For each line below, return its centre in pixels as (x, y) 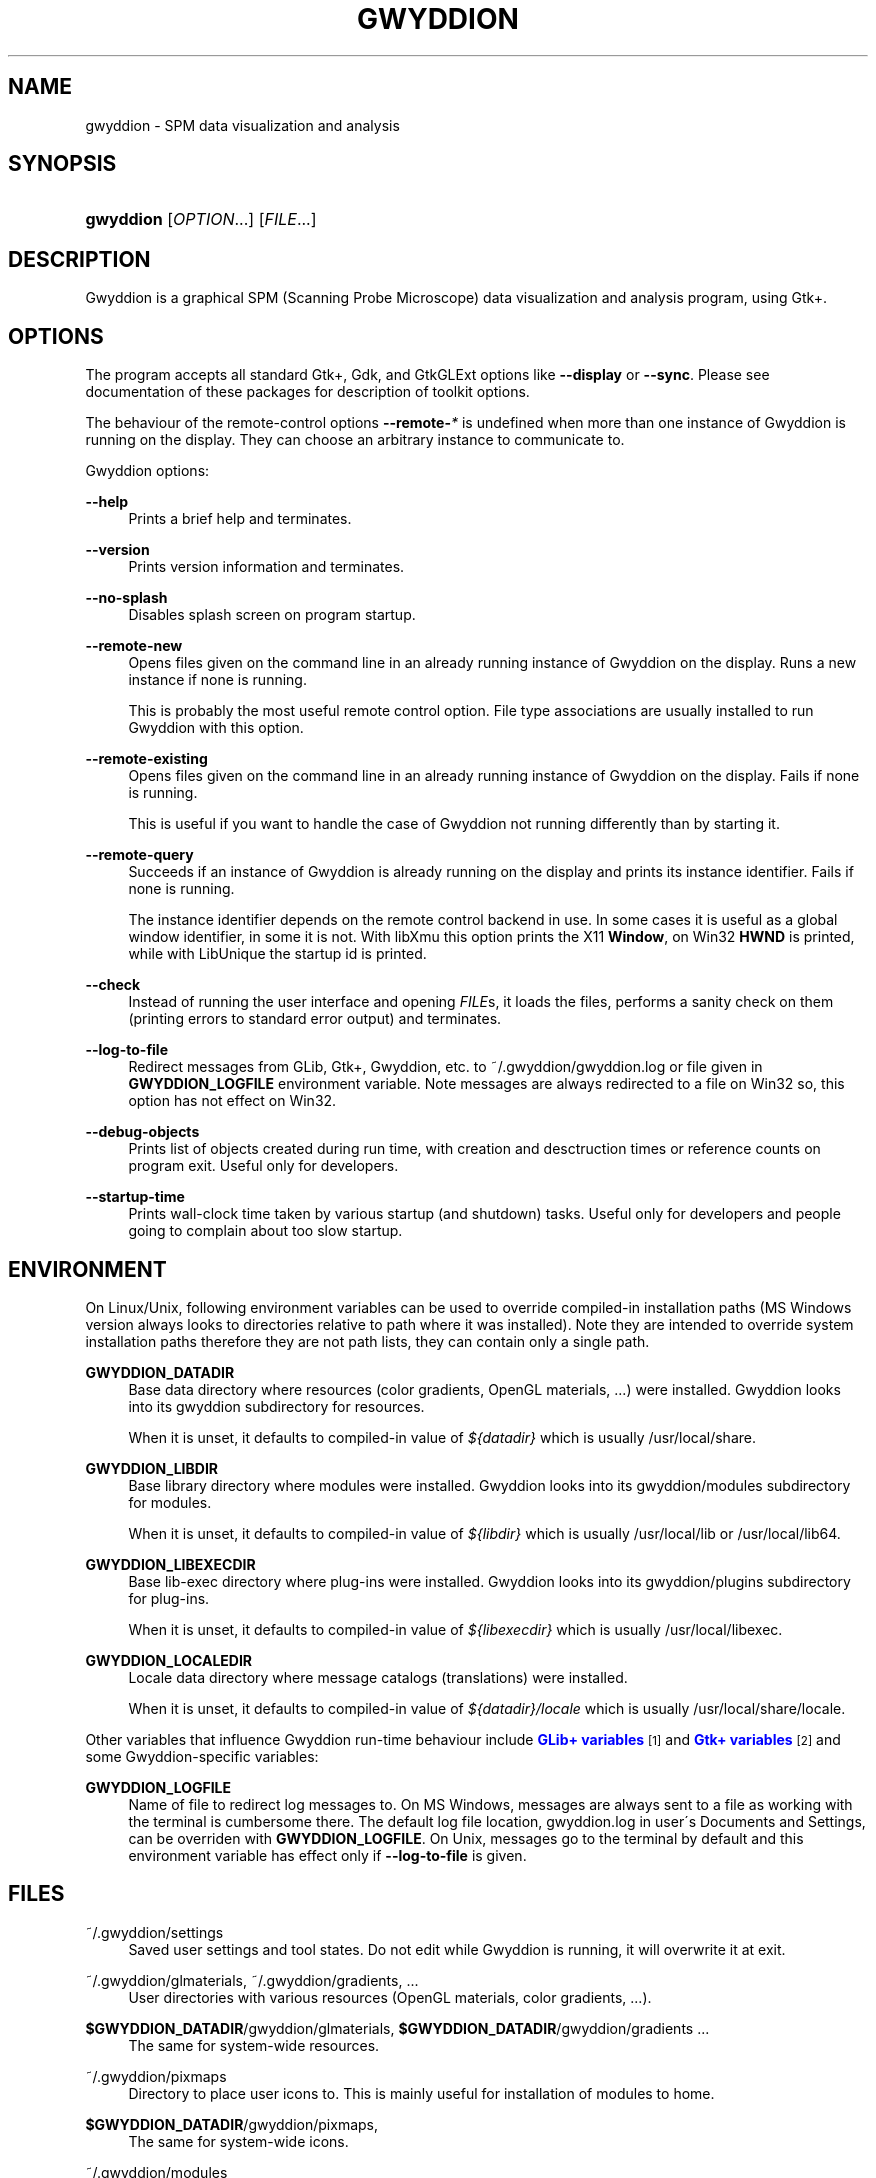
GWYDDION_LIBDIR (152, 1468)
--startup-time (135, 1197)
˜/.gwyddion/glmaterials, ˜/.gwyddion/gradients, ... (252, 1980)
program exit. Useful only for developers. (263, 1166)
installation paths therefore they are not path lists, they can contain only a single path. (367, 1341)
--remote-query (139, 855)
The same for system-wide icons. (238, 2141)
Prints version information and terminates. (266, 567)
